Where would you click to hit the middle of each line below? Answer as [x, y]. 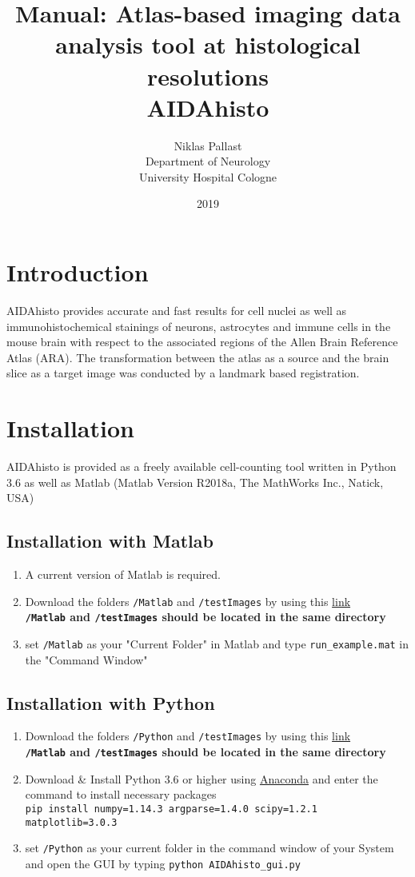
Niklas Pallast [208, 145]
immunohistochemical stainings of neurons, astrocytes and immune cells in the [199, 326]
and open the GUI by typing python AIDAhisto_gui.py [163, 863]
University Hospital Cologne [208, 176]
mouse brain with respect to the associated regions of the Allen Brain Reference [202, 342]
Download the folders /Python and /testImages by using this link [188, 736]
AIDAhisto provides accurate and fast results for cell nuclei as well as [177, 310]
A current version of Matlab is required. [123, 574]
